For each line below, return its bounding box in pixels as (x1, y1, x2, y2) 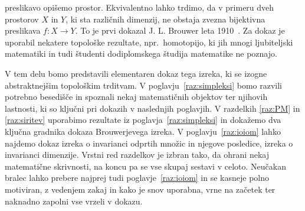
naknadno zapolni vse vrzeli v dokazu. (5, 194, 143, 207)
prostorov (5, 12, 39, 25)
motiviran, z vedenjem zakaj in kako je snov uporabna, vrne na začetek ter (5, 183, 276, 195)
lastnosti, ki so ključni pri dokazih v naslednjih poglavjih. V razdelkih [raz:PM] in (5, 102, 300, 114)
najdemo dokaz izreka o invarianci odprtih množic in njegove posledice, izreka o (5, 137, 293, 149)
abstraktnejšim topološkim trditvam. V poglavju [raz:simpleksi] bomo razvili (5, 79, 282, 91)
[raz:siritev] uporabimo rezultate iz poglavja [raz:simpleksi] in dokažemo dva (5, 113, 281, 126)
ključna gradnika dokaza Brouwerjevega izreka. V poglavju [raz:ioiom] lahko (5, 125, 281, 137)
